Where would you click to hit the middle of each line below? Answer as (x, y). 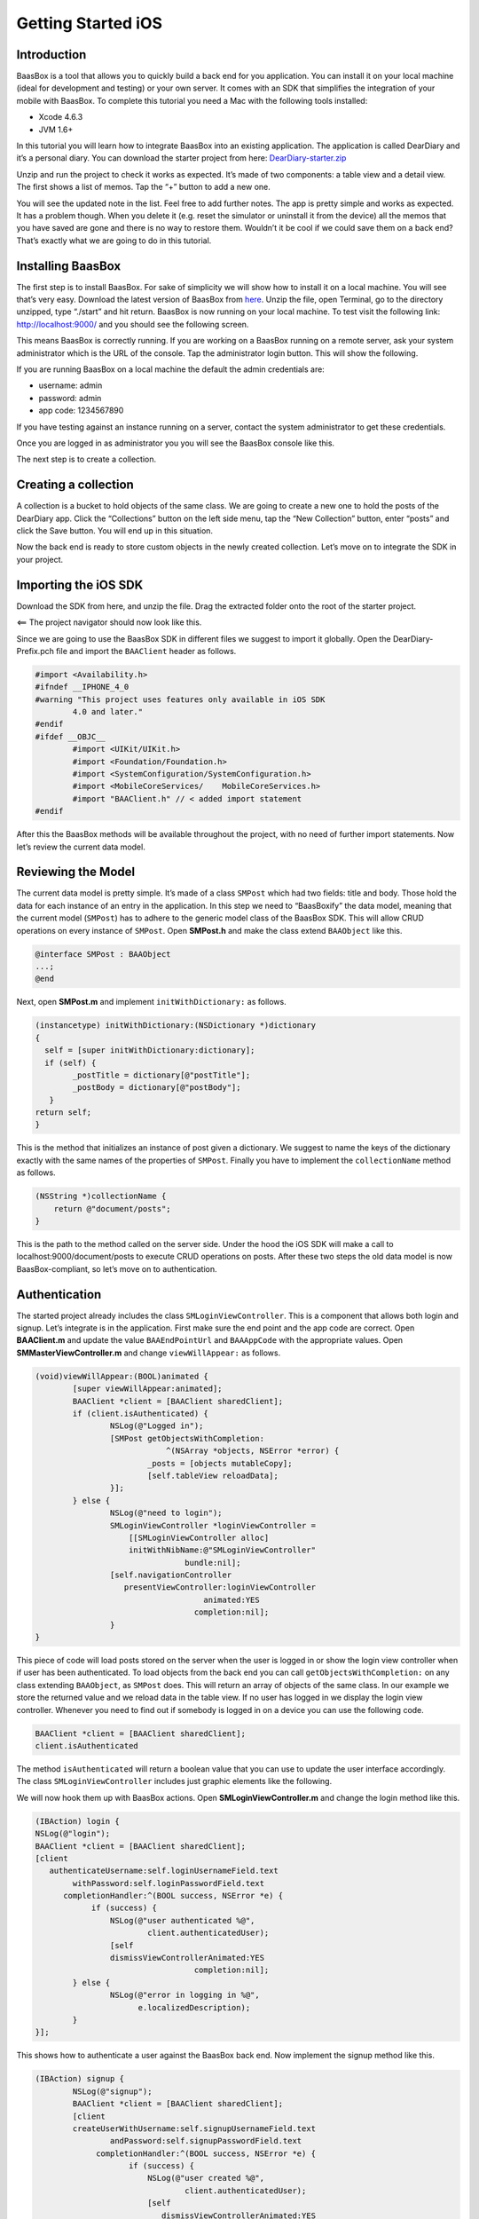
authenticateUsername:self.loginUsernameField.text (164, 1871)
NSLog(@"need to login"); (166, 1513)
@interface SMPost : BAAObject (103, 954)
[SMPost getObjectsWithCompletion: (187, 1438)
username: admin (71, 385)
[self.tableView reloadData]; (212, 1475)
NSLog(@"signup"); (112, 2091)
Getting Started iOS (90, 23)
